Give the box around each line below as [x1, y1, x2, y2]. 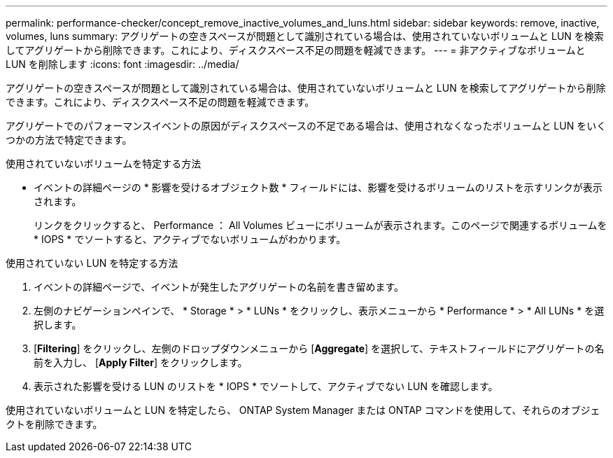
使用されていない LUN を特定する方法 [6, 257, 178, 269]
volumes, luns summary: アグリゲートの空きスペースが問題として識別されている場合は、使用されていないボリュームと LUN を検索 [6, 30, 604, 42]
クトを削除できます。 [6, 418, 103, 430]
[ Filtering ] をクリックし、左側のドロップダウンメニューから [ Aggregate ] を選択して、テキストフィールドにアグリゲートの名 [34, 342, 605, 354]
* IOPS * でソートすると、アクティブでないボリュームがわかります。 [34, 233, 346, 245]
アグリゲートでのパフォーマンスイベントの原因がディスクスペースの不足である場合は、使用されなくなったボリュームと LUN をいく [6, 120, 607, 132]
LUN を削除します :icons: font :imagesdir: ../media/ [6, 58, 239, 70]
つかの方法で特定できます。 [6, 134, 132, 146]
